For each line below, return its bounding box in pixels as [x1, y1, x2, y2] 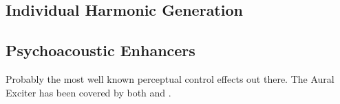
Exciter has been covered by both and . [6, 85, 171, 99]
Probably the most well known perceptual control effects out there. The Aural [6, 71, 334, 86]
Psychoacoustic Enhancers [6, 40, 195, 61]
